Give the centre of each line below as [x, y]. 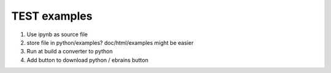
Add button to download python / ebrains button [87, 60]
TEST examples [52, 16]
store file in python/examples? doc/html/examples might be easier [110, 42]
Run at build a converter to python [70, 52]
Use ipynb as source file [57, 34]
